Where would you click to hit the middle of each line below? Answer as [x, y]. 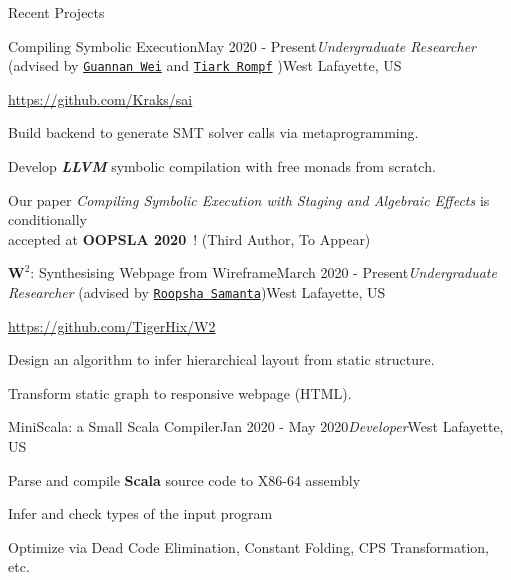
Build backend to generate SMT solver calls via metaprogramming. [213, 132]
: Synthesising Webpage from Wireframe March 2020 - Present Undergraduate [263, 272]
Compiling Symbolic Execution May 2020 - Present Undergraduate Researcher [242, 45]
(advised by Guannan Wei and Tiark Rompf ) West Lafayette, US [205, 65]
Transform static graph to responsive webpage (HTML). [180, 392]
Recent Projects [56, 12]
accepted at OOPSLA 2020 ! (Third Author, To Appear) [189, 238]
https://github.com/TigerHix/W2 [112, 325]
